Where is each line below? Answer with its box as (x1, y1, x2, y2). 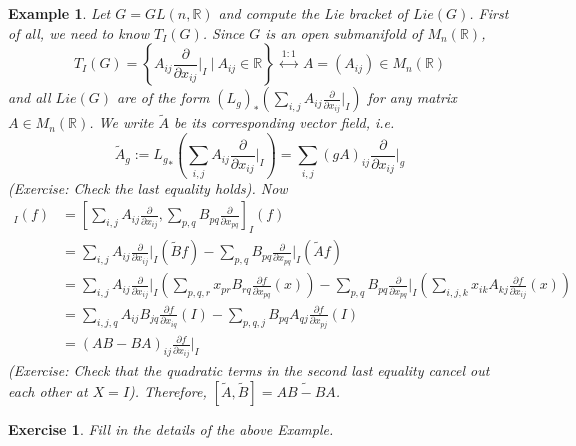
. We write (89, 112, 154, 133)
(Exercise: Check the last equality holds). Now (8, 177, 288, 198)
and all (8, 87, 51, 108)
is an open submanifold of (265, 22, 423, 43)
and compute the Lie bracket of (218, 3, 408, 23)
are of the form (117, 87, 210, 108)
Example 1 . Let (8, 3, 111, 23)
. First (469, 3, 509, 23)
